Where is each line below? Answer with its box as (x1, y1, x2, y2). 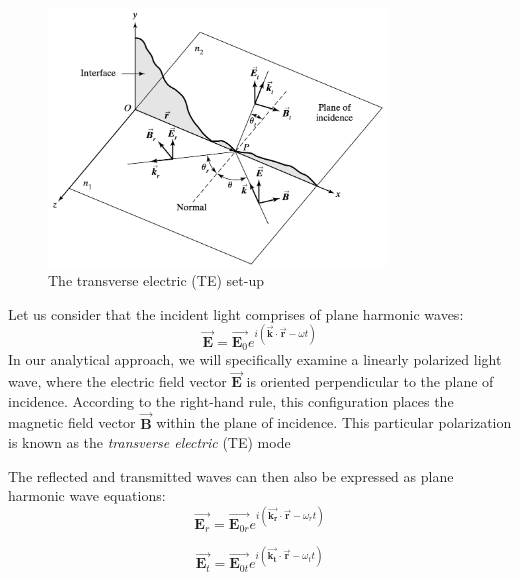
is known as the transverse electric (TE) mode (8, 432, 291, 453)
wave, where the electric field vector (8, 371, 227, 392)
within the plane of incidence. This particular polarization (156, 412, 512, 433)
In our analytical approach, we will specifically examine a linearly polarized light (8, 349, 502, 370)
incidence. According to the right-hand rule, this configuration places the (8, 390, 454, 411)
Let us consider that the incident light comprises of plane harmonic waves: (8, 303, 464, 324)
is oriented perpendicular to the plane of (246, 371, 494, 392)
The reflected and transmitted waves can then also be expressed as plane (8, 465, 454, 486)
